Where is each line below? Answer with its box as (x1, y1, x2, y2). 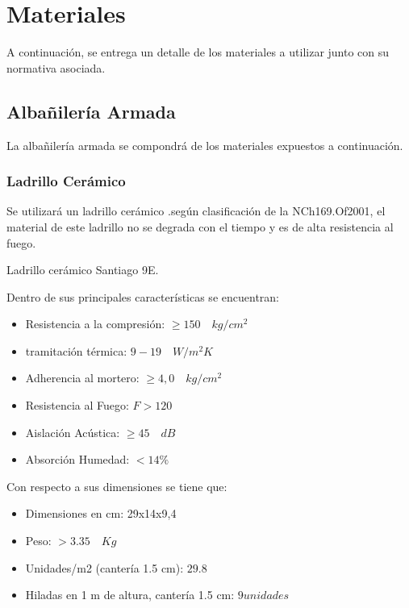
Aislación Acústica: (25, 423, 120, 440)
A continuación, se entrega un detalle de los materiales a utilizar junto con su (6, 44, 390, 60)
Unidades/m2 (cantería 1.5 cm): (25, 559, 184, 576)
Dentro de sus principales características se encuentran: (6, 288, 279, 305)
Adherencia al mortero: (25, 369, 140, 386)
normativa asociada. (6, 59, 106, 76)
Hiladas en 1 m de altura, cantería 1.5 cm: (25, 586, 235, 603)
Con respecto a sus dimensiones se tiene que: (6, 477, 227, 494)
